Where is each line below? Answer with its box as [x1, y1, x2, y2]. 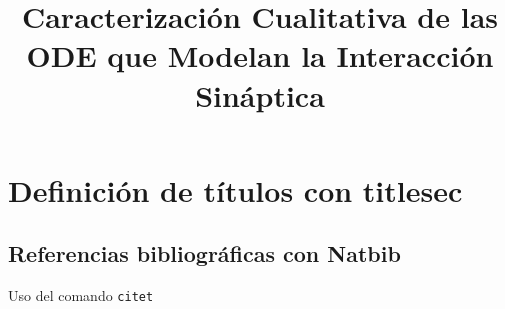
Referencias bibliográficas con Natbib [8, 238, 401, 269]
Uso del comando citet [8, 285, 154, 306]
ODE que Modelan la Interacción [26, 35, 494, 76]
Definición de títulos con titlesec [8, 169, 463, 210]
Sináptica [195, 74, 325, 115]
